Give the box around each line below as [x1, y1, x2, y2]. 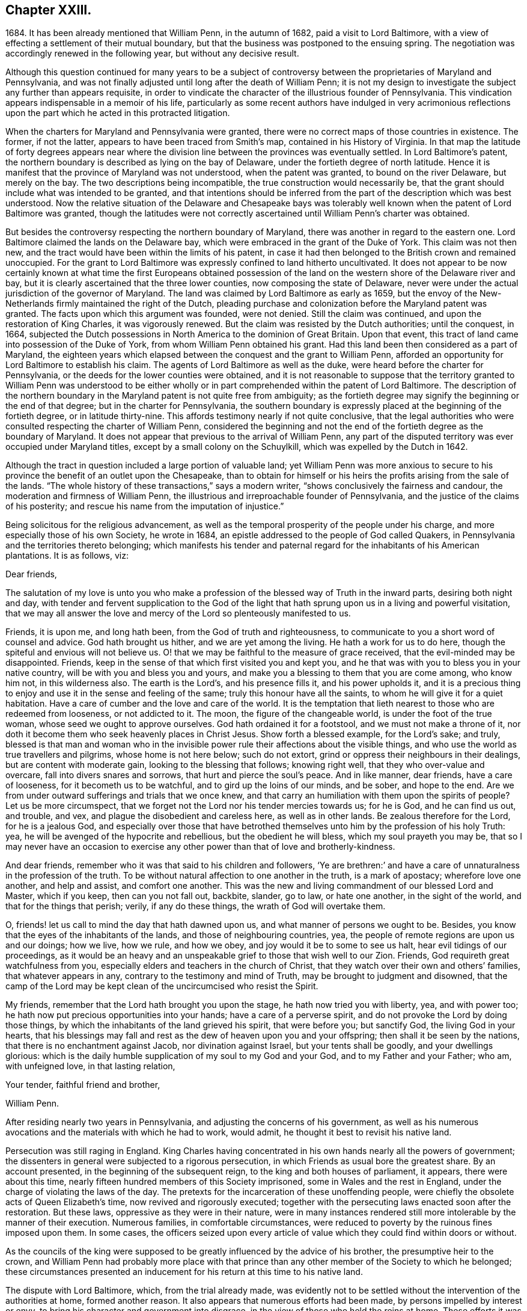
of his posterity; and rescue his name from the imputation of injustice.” [5, 501, 284, 512]
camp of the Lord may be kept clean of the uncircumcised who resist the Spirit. [5, 981, 318, 992]
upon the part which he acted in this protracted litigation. [5, 108, 230, 118]
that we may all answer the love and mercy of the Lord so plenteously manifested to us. [5, 608, 351, 619]
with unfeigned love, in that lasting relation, [5, 1061, 175, 1072]
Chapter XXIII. [5, 2, 92, 17]
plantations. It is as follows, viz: [5, 550, 129, 561]
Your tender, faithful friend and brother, [5, 1079, 160, 1090]
